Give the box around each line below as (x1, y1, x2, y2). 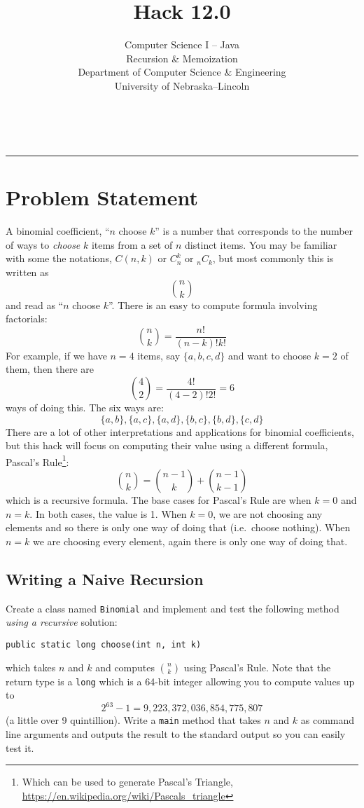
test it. (6, 740, 34, 755)
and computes (95, 659, 155, 674)
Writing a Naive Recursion (6, 568, 204, 589)
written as (6, 265, 49, 279)
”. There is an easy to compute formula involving (108, 297, 318, 312)
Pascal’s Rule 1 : (6, 452, 69, 469)
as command (300, 713, 355, 727)
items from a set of (91, 237, 173, 252)
